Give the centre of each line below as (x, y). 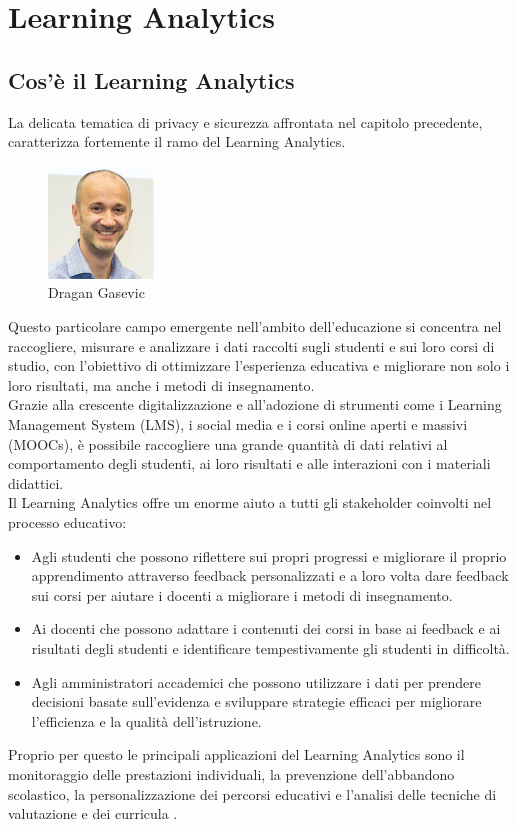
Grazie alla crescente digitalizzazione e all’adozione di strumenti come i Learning (255, 404)
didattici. (36, 482)
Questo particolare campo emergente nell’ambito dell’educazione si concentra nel (255, 326)
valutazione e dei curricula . (93, 813)
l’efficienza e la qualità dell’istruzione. (146, 720)
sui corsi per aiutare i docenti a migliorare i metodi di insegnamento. (242, 594)
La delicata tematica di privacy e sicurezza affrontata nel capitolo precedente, (245, 121)
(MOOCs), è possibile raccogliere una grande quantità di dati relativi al (228, 443)
